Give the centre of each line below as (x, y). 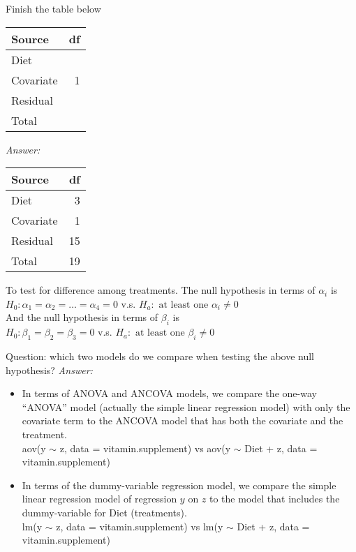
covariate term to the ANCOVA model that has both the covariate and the (183, 420)
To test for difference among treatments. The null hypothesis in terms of (161, 290)
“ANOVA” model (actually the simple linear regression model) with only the (186, 406)
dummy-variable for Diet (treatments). (104, 512)
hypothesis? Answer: (49, 370)
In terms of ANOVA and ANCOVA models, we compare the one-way (169, 393)
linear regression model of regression (99, 499)
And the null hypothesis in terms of (82, 317)
